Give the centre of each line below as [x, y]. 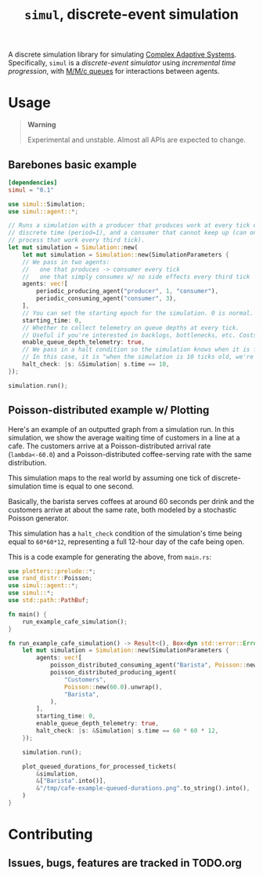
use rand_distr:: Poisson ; [50, 579]
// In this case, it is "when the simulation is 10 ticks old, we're [138, 357]
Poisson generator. [38, 518]
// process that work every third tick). [77, 240]
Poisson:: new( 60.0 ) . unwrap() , [113, 687]
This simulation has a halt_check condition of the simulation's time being [125, 533]
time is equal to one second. [88, 486]
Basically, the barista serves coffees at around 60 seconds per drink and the [131, 501]
